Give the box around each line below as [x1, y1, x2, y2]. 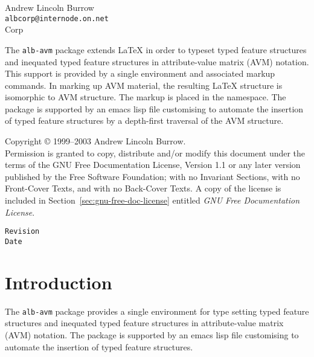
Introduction [5, 269, 112, 294]
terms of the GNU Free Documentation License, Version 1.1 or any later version [5, 158, 301, 171]
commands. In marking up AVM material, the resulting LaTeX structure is [5, 79, 283, 91]
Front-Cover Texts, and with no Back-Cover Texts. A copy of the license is [5, 182, 281, 195]
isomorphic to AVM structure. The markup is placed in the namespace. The [5, 91, 286, 103]
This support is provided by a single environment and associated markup [5, 67, 275, 80]
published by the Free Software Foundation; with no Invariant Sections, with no [5, 170, 300, 182]
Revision [5, 227, 40, 236]
